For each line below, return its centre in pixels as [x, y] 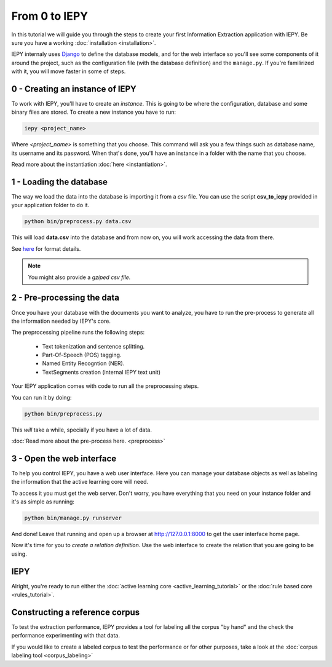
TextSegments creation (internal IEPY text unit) [101, 372]
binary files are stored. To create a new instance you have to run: [94, 112]
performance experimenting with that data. [65, 636]
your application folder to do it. [50, 205]
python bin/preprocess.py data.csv [78, 222]
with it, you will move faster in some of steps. [69, 71]
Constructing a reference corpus [76, 612]
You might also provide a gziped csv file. [79, 277]
